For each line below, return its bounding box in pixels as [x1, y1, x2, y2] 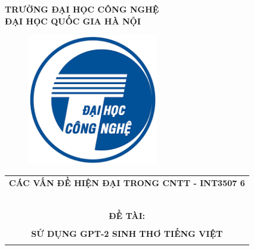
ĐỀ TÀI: [109, 209, 145, 221]
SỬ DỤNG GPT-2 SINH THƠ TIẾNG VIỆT [31, 227, 223, 239]
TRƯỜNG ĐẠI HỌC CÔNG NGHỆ [5, 3, 159, 15]
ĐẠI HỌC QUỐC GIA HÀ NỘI [5, 14, 141, 27]
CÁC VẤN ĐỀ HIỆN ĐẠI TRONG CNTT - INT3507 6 [9, 176, 245, 189]
